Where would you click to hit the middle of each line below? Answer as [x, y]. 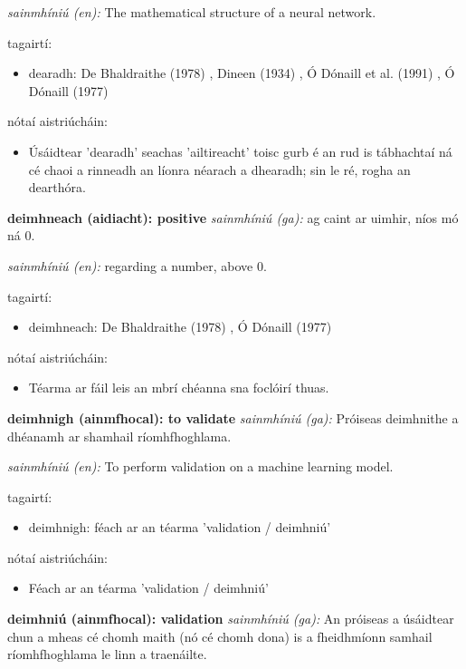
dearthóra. [57, 187]
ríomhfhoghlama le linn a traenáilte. [107, 654]
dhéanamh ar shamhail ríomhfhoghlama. [119, 436]
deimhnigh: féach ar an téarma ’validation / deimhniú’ [180, 527]
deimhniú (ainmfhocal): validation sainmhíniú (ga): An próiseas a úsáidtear [231, 619]
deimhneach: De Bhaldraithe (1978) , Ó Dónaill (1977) [180, 327]
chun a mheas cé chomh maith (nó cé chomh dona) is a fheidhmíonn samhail [220, 636]
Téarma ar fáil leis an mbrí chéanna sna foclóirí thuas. [179, 388]
